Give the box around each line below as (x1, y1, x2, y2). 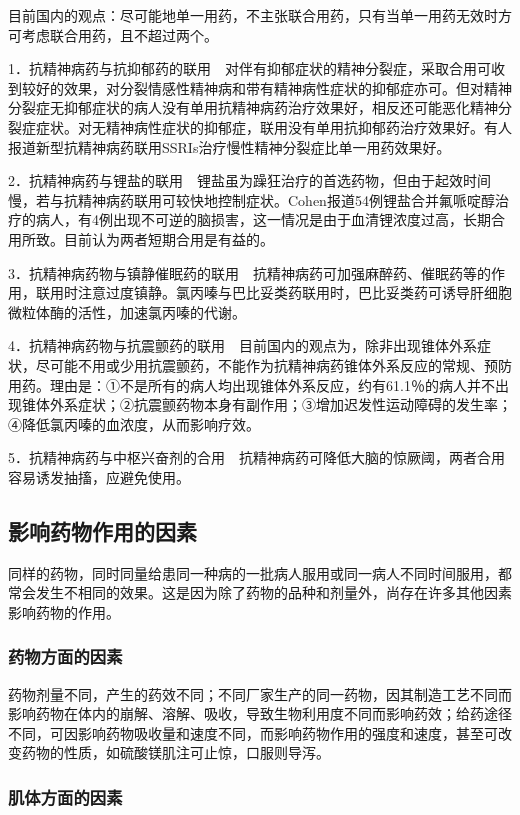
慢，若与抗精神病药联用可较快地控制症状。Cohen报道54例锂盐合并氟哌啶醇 (8, 189, 495, 210)
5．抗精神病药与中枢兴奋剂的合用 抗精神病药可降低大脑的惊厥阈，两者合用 (8, 447, 505, 468)
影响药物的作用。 (8, 601, 120, 622)
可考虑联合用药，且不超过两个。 (8, 24, 218, 45)
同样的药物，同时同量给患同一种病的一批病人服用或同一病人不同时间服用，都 (8, 562, 512, 583)
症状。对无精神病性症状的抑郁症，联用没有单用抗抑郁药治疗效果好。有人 (35, 116, 512, 137)
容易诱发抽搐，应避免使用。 (8, 466, 190, 487)
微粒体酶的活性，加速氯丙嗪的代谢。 (8, 301, 246, 322)
